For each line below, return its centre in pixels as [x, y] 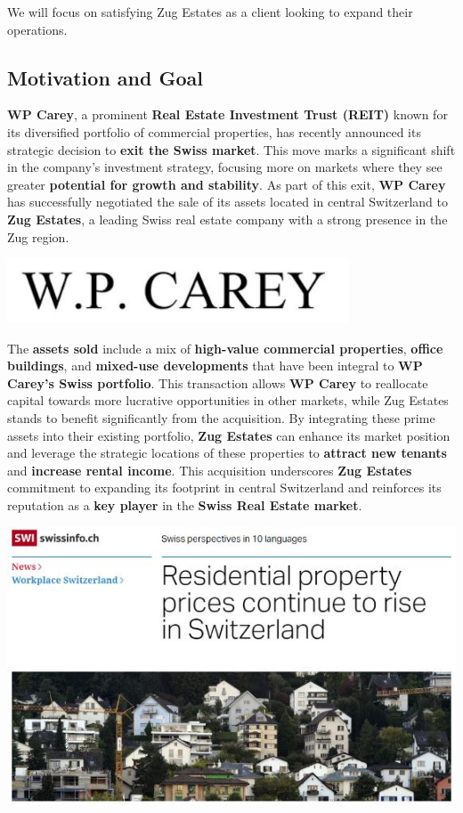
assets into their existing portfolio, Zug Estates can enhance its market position [229, 435]
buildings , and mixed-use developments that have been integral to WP [215, 366]
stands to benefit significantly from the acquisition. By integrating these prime [221, 417]
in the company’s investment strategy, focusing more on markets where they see [225, 167]
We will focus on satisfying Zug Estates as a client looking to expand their [210, 12]
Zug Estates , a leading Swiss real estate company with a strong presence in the [227, 219]
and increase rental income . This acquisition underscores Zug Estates [210, 470]
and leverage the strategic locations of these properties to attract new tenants [227, 453]
